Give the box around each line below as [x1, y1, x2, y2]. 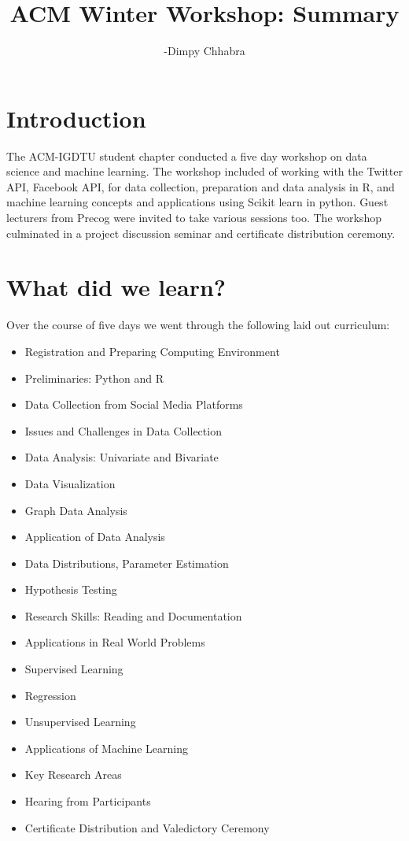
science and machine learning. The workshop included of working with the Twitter [6, 163, 403, 180]
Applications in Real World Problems [24, 634, 205, 650]
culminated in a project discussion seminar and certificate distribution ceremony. [6, 224, 396, 241]
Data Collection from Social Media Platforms [24, 396, 243, 413]
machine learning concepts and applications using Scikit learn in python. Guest [6, 194, 389, 210]
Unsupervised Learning [24, 713, 136, 730]
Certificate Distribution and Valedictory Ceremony [24, 819, 270, 835]
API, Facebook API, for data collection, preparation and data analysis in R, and [6, 178, 395, 195]
